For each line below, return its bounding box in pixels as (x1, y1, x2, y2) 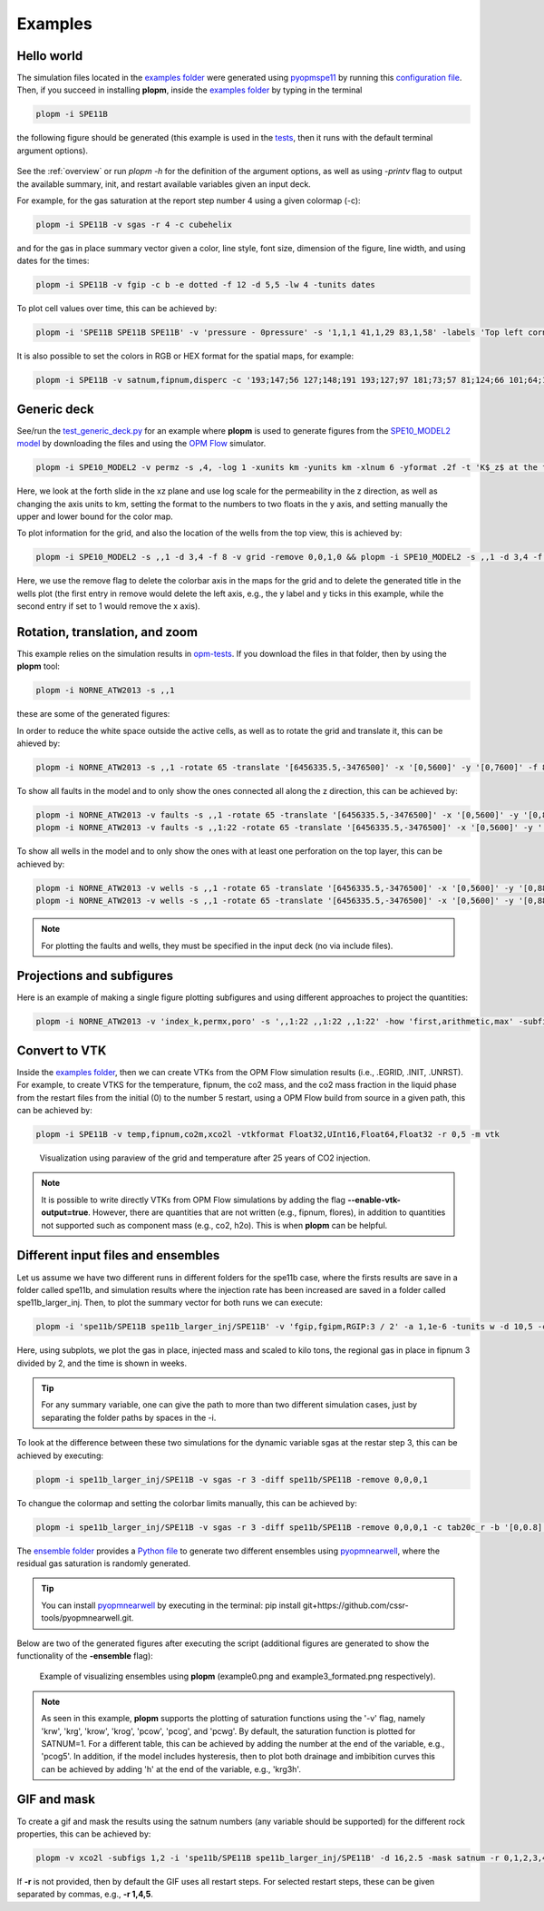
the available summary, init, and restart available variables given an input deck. (16, 178, 312, 190)
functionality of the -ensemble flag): (16, 1650, 153, 1661)
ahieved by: (16, 738, 61, 749)
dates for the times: (16, 255, 90, 267)
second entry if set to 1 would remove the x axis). (16, 601, 201, 612)
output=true (41, 1207, 89, 1218)
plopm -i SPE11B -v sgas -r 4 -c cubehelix (35, 219, 233, 230)
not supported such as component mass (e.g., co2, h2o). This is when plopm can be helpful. (41, 1220, 388, 1230)
